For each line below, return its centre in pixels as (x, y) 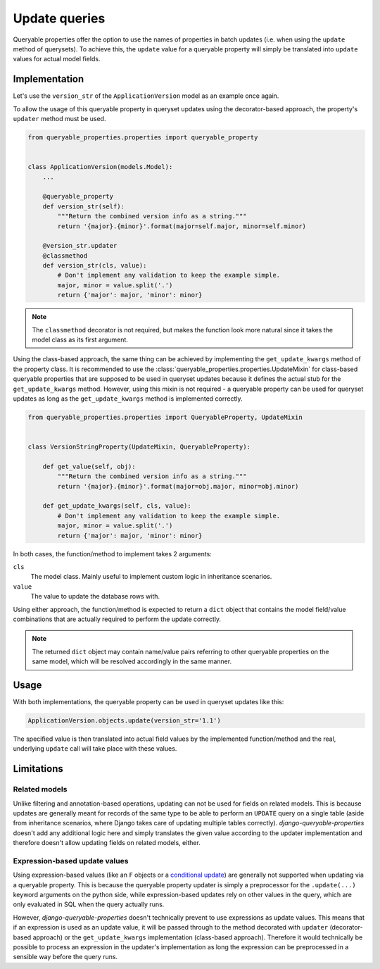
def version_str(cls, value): (95, 265)
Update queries (59, 18)
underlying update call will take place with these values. (95, 749)
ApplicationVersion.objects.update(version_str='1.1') (124, 721)
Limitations (38, 769)
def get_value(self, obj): (89, 466)
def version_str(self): (83, 206)
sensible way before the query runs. (65, 957)
